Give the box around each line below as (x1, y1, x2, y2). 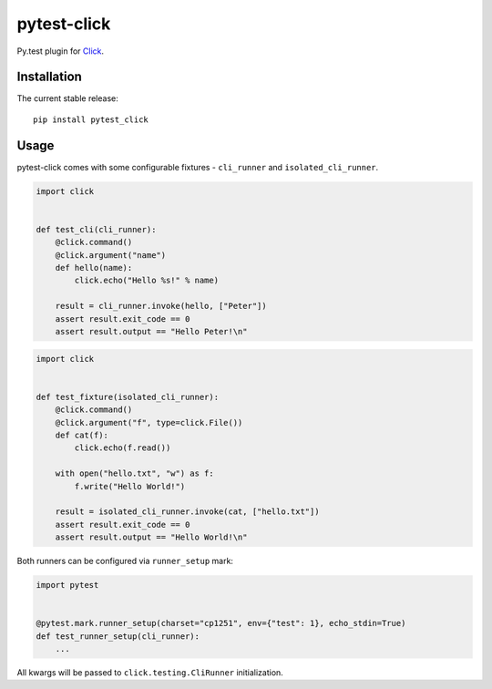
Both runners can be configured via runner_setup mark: (16, 556, 234, 567)
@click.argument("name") (55, 250, 167, 260)
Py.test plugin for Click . (16, 46, 105, 57)
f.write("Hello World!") (74, 481, 186, 491)
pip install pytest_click (33, 114, 149, 125)
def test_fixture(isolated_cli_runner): (36, 392, 219, 402)
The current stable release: (16, 93, 118, 104)
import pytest (36, 580, 99, 591)
